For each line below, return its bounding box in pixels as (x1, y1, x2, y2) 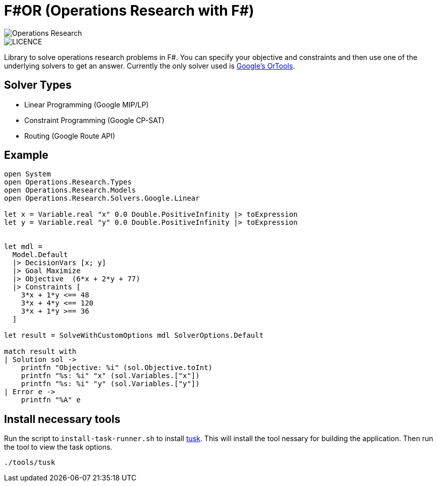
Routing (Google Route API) (24, 131, 116, 140)
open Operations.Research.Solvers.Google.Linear (4, 194, 200, 203)
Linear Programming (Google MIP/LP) (24, 100, 149, 109)
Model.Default (12, 251, 68, 259)
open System (4, 170, 51, 178)
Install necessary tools (4, 412, 121, 426)
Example (4, 149, 48, 162)
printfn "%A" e (21, 396, 81, 404)
